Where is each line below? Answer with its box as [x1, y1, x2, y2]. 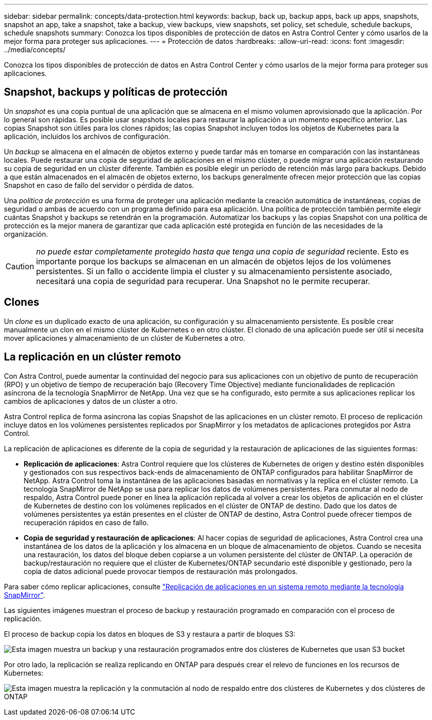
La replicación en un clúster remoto [4, 351, 181, 363]
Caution [5, 261, 35, 271]
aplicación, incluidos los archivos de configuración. [4, 132, 171, 141]
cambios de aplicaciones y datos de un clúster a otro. [4, 396, 178, 405]
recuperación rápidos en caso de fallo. [24, 518, 149, 527]
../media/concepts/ [4, 45, 66, 54]
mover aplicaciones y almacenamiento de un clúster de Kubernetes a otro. [4, 333, 246, 342]
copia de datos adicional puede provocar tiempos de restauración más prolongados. [24, 567, 298, 576]
